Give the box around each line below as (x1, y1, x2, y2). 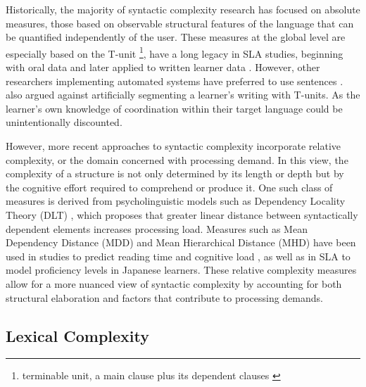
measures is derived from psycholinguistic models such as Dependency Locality (6, 193, 346, 208)
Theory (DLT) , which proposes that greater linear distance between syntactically (6, 207, 358, 222)
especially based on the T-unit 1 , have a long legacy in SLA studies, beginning (6, 44, 343, 61)
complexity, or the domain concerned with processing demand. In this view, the (6, 152, 348, 167)
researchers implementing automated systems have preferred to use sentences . (6, 73, 343, 88)
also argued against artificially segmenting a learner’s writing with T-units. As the (6, 87, 360, 102)
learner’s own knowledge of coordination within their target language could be (6, 101, 343, 115)
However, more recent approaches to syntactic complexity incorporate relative (6, 139, 341, 153)
